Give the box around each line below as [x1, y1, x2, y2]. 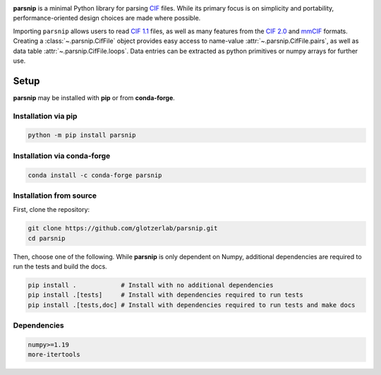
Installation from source [13, 191, 97, 201]
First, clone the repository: [13, 206, 90, 214]
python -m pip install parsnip [28, 131, 137, 139]
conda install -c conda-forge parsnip [28, 171, 162, 179]
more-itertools [28, 350, 80, 359]
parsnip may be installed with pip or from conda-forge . [13, 93, 176, 102]
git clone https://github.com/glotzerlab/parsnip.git [28, 225, 218, 232]
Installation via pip [13, 111, 78, 121]
